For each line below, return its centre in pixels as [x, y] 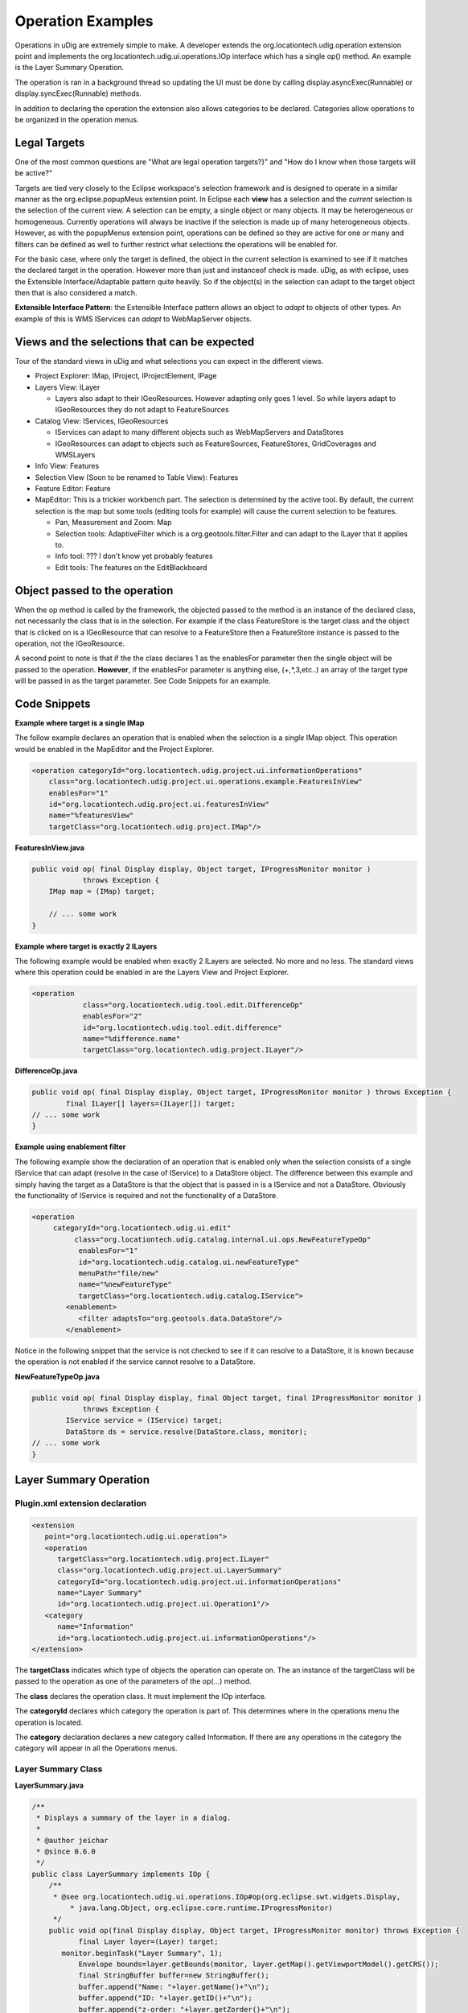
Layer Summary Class [59, 1769]
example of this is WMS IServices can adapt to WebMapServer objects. [133, 319]
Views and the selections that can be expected [135, 342]
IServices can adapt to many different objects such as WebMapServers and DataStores [199, 432]
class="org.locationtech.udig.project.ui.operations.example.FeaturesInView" [206, 782]
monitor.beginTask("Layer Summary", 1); [142, 1953]
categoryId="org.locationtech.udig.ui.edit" [142, 1228]
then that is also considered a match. [76, 293]
